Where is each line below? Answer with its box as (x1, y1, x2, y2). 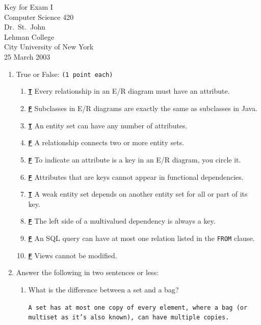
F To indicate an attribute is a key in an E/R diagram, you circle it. (28, 154, 241, 165)
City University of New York (4, 41, 94, 52)
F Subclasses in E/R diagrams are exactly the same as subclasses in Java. (28, 102, 258, 113)
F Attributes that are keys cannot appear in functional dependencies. (28, 171, 244, 182)
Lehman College (4, 31, 55, 42)
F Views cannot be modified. (28, 250, 117, 260)
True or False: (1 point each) (16, 68, 113, 79)
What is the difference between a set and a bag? (28, 284, 179, 294)
